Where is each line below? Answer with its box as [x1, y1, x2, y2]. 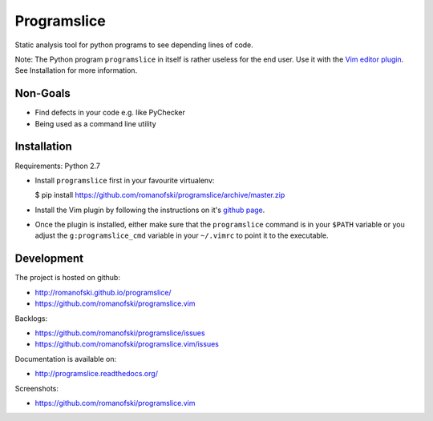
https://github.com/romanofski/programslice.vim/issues [34, 339, 220, 349]
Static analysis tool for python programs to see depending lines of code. [14, 40, 254, 50]
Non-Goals [14, 86, 71, 100]
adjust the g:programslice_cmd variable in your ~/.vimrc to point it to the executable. [34, 231, 329, 240]
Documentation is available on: [14, 354, 116, 363]
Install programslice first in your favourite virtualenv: [34, 175, 215, 185]
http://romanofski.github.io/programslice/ [34, 287, 172, 297]
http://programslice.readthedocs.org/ [34, 369, 158, 379]
